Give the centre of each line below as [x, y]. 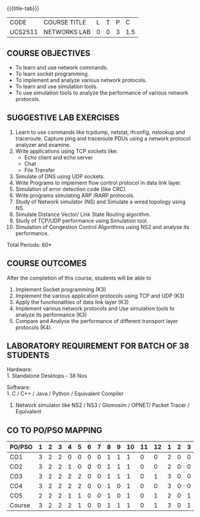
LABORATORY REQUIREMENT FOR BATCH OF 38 [98, 346]
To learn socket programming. [52, 74]
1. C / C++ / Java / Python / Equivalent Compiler [65, 394]
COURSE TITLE [65, 23]
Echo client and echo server [58, 157]
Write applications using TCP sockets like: [66, 151]
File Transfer [39, 170]
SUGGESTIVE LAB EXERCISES [63, 118]
